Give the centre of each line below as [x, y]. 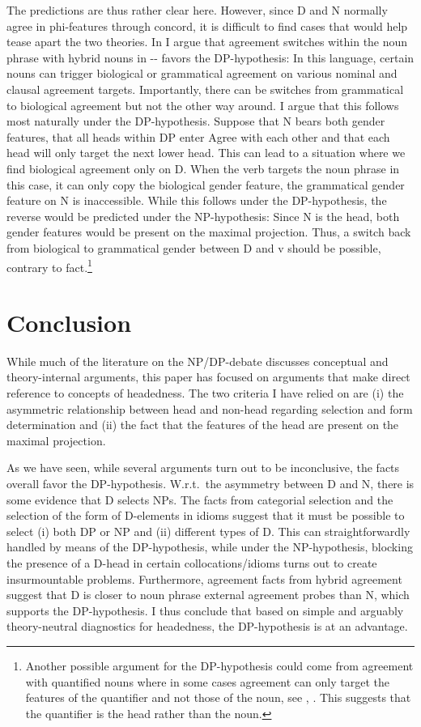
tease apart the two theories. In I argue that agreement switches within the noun [207, 42]
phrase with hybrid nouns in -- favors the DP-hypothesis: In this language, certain [210, 57]
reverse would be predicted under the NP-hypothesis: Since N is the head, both [203, 216]
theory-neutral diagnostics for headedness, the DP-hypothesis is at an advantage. [207, 626]
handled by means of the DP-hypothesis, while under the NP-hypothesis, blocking [210, 547]
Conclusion [69, 322]
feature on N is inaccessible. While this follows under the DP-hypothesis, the [197, 200]
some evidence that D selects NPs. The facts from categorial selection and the [200, 499]
